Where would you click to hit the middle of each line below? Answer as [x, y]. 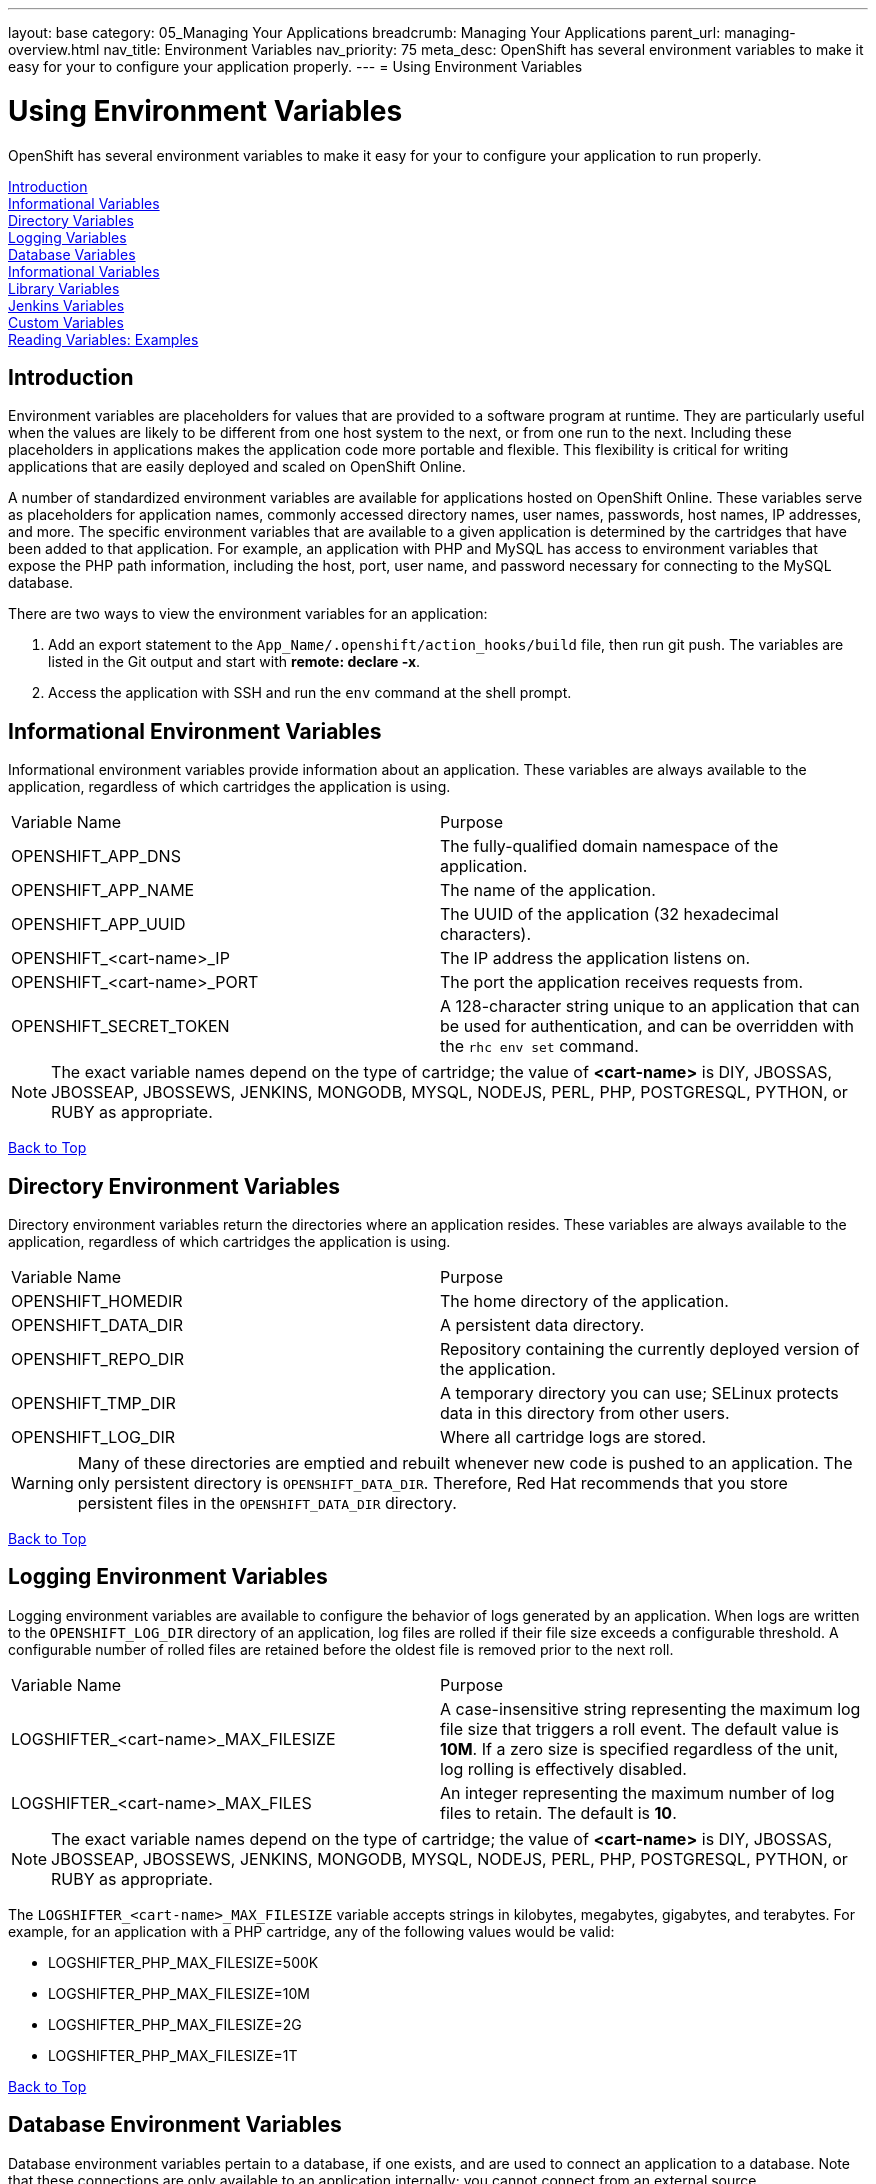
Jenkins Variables [66, 305]
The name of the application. [548, 890]
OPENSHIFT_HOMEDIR [97, 1301]
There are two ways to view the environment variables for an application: [248, 614]
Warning [42, 1483]
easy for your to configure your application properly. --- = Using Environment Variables [295, 66]
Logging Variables [67, 237]
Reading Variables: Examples [103, 339]
